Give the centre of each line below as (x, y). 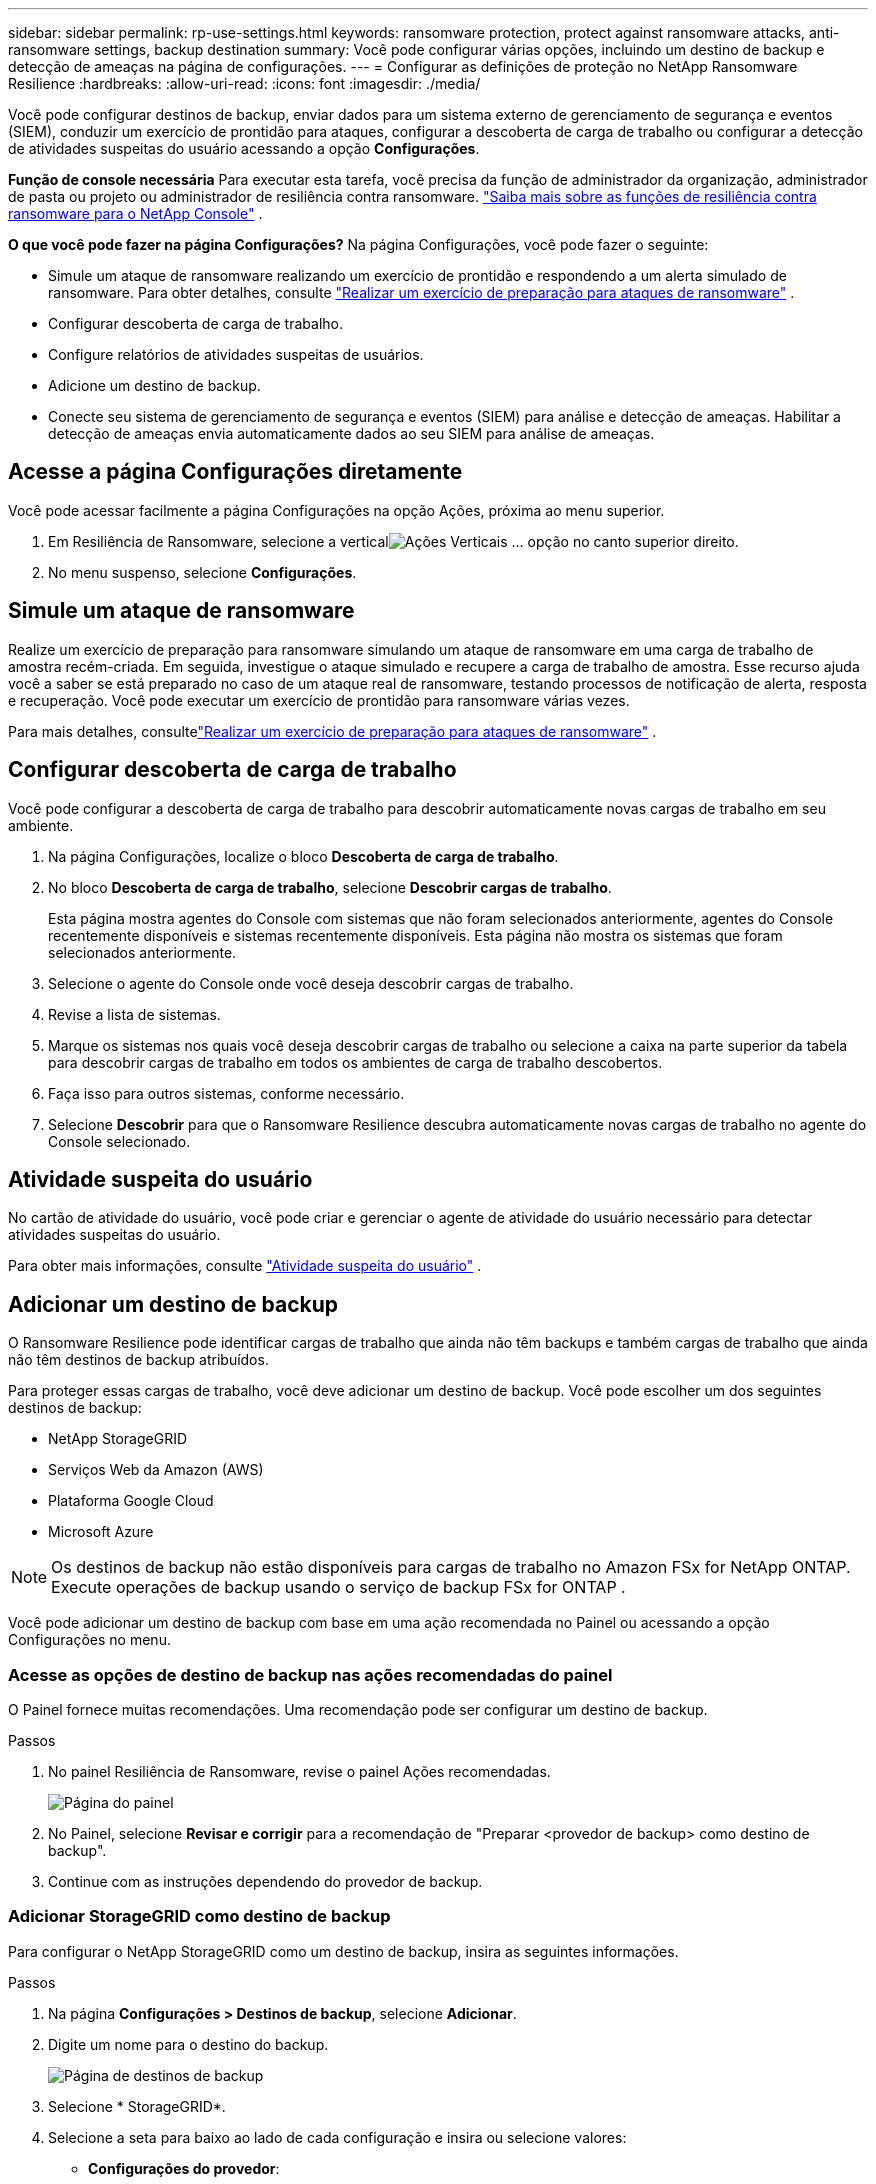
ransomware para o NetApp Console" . (135, 213)
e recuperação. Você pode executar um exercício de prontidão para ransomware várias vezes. (319, 700)
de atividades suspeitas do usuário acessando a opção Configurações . (244, 148)
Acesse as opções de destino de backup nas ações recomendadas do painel (310, 1674)
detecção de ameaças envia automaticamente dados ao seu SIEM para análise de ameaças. (351, 433)
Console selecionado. (119, 1141)
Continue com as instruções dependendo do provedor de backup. (265, 1881)
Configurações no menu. (89, 1640)
